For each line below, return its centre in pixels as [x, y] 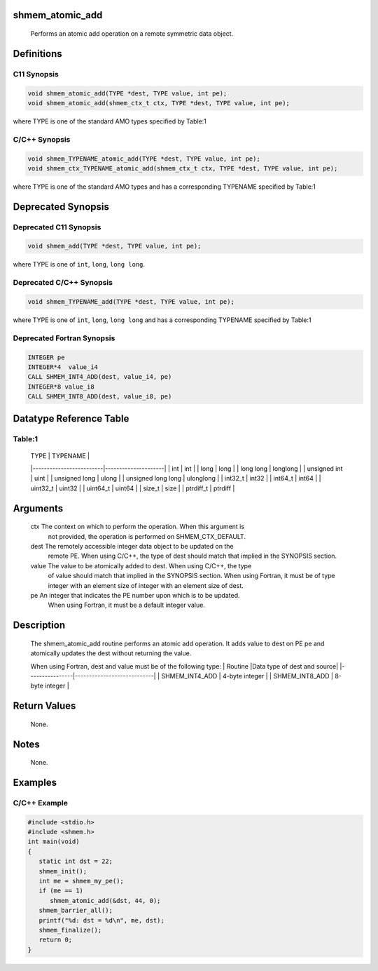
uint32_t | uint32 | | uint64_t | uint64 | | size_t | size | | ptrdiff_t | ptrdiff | [133, 488]
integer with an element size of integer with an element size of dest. [146, 585]
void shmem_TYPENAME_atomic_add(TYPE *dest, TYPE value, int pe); [144, 159]
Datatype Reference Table [71, 418]
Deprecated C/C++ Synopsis [63, 283]
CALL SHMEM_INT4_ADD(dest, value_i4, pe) [100, 377]
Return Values [44, 706]
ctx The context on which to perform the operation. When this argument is [138, 527]
